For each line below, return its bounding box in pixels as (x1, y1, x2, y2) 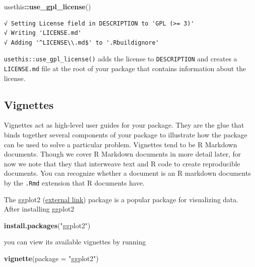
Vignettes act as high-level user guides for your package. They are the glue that (4, 120, 244, 130)
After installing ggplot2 (4, 204, 74, 214)
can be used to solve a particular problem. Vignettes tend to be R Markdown (4, 139, 237, 149)
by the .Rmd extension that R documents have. (4, 178, 145, 188)
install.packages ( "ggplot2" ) (4, 220, 91, 230)
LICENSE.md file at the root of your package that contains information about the (4, 63, 246, 74)
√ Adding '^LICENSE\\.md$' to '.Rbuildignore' (4, 39, 159, 46)
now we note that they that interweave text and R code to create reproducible (4, 158, 240, 168)
